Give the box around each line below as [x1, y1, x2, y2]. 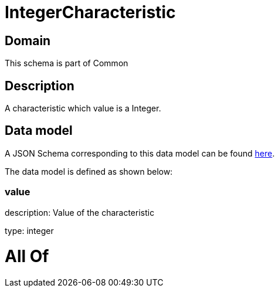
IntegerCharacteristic [5, 2, 176, 22]
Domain [5, 33, 51, 48]
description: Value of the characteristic [5, 207, 155, 218]
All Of [5, 246, 49, 267]
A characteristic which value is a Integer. [5, 103, 161, 114]
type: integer [5, 225, 54, 236]
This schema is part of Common [5, 58, 128, 69]
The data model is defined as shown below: [5, 166, 173, 176]
